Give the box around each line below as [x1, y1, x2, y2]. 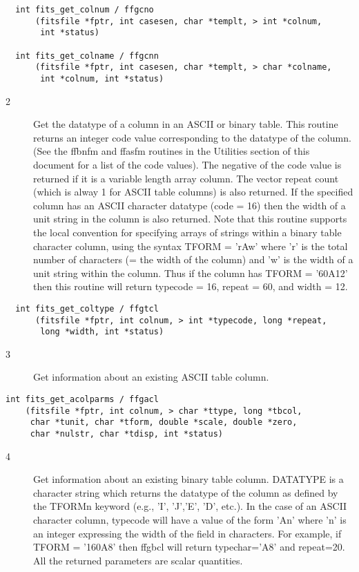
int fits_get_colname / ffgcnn [15, 50, 159, 61]
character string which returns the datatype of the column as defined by [33, 485, 338, 499]
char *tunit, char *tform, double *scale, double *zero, [30, 417, 298, 428]
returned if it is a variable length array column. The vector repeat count [33, 171, 339, 185]
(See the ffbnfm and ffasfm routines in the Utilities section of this [33, 144, 310, 158]
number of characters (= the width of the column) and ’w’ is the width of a [33, 252, 353, 267]
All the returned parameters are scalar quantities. [33, 553, 243, 567]
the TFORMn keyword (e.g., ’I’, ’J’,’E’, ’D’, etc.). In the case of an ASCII [33, 499, 347, 513]
